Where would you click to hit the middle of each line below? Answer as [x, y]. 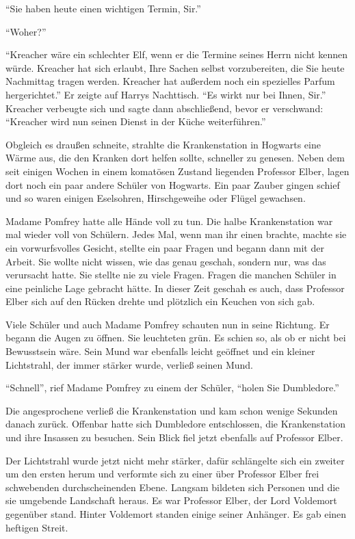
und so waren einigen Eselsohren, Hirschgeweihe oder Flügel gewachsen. [156, 198]
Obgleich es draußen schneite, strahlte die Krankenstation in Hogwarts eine [163, 144]
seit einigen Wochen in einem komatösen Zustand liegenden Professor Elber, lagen [177, 171]
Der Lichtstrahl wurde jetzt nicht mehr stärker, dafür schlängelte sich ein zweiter [175, 460]
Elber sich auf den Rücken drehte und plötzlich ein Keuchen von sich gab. [160, 301]
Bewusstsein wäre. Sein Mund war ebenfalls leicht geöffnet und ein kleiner [160, 351]
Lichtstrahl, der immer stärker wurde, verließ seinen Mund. [129, 364]
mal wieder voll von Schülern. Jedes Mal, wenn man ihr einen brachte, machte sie [176, 234]
